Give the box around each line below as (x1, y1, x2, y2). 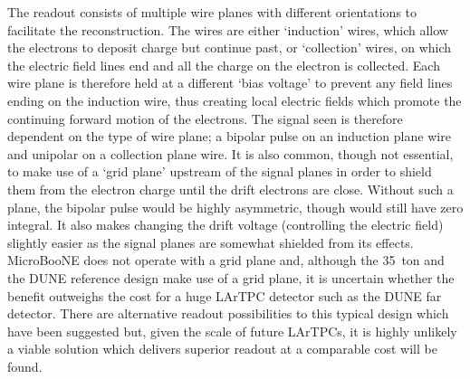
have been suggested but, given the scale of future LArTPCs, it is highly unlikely (7, 321, 457, 340)
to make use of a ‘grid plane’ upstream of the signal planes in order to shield (7, 162, 432, 181)
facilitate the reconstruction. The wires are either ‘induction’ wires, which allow (7, 20, 448, 39)
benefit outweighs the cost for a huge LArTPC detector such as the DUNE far (7, 286, 442, 305)
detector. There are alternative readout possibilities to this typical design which (7, 304, 449, 323)
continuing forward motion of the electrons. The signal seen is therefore (7, 109, 403, 128)
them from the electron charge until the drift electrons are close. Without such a (7, 179, 454, 198)
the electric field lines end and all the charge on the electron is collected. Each (7, 55, 440, 74)
